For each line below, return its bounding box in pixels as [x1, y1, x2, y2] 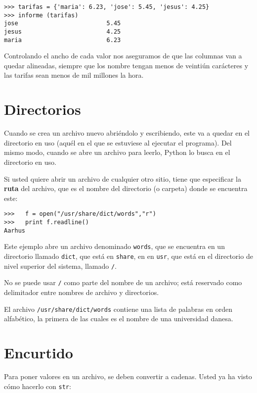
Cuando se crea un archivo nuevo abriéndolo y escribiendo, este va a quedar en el [4, 128, 250, 138]
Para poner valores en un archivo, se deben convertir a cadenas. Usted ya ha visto [4, 371, 252, 381]
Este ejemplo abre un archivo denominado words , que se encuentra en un [4, 241, 225, 251]
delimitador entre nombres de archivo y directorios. [4, 287, 159, 297]
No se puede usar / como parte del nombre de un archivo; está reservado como [4, 277, 242, 288]
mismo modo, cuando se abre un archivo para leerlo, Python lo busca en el [4, 147, 230, 157]
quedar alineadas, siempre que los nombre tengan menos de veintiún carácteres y [4, 60, 249, 70]
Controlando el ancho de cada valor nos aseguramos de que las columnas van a [4, 50, 242, 61]
